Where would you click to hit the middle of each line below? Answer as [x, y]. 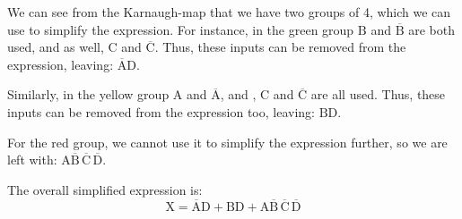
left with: [32, 160]
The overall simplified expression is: [105, 189]
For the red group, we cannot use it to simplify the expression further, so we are [227, 142]
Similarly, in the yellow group [88, 94]
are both [431, 29]
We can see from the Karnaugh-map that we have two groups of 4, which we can [229, 12]
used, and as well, [56, 47]
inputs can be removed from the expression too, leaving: [161, 111]
